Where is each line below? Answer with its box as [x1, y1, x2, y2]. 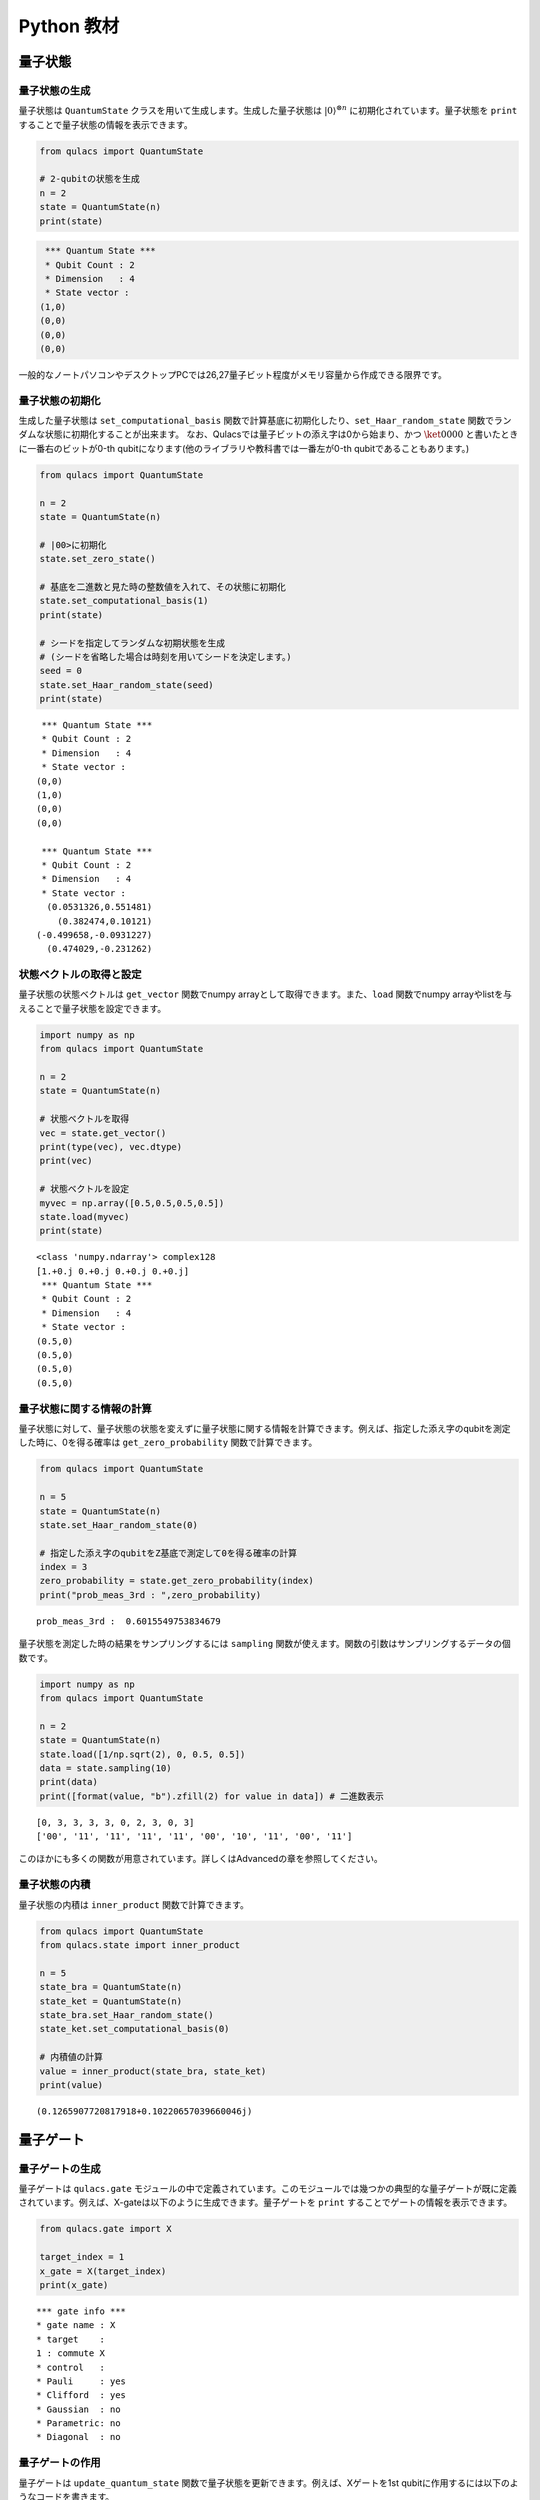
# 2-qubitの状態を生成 [39, 173, 140, 185]
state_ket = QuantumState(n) [39, 1995, 183, 2007]
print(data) [39, 1776, 99, 1788]
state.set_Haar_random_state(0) [39, 1519, 199, 1530]
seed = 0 [39, 665, 83, 677]
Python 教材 [18, 15, 120, 37]
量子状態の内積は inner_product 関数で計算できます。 [18, 1898, 250, 1910]
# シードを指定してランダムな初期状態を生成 [39, 637, 226, 649]
